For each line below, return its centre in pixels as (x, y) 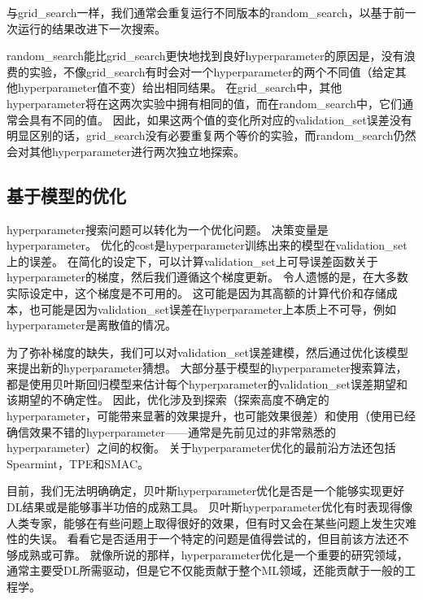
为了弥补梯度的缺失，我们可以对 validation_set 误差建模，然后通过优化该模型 (207, 352)
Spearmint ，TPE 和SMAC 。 (78, 463)
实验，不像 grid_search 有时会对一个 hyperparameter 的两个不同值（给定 (212, 71)
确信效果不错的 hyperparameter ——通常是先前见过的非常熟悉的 (171, 431)
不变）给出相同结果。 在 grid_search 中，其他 (225, 87)
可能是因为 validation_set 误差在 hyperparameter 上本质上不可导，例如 (218, 309)
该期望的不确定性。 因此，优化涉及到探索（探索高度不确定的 (168, 400)
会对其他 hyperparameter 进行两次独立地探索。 (126, 151)
